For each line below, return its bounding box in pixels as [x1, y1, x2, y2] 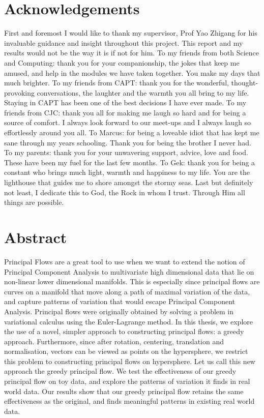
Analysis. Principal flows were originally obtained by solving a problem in [4, 306, 234, 316]
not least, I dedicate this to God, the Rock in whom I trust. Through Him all [4, 187, 245, 197]
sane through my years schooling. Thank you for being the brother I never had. [4, 137, 251, 147]
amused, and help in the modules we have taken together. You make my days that [4, 67, 260, 78]
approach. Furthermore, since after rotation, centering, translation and [4, 336, 224, 346]
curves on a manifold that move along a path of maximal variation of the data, [4, 286, 250, 296]
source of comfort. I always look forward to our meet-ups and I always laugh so [4, 117, 251, 128]
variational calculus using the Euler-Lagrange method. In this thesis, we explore [4, 316, 253, 326]
